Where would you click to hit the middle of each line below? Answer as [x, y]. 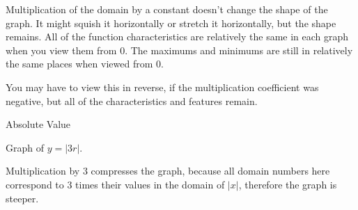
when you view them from [61, 50]
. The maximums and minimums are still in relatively [239, 50]
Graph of [25, 147]
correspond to [35, 184]
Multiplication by [43, 171]
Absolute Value [38, 124]
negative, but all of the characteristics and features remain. [132, 100]
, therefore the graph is [288, 184]
